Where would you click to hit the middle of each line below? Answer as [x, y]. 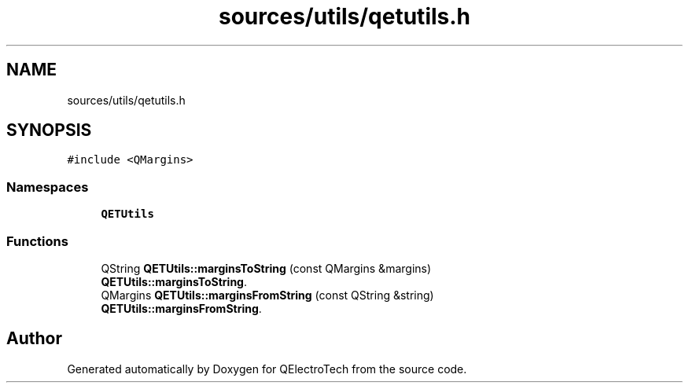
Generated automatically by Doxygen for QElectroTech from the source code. [267, 369]
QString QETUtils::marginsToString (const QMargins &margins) [266, 268]
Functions [37, 241]
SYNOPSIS [49, 130]
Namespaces [48, 187]
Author [34, 339]
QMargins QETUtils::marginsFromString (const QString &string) [267, 295]
